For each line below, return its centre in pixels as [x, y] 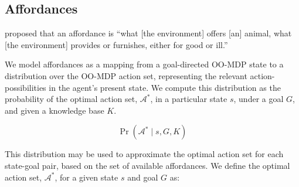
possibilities [26, 87]
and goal [143, 177]
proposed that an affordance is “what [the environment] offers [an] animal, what [148, 33]
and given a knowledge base [55, 110]
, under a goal [259, 99]
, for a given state [86, 177]
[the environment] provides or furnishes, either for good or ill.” [116, 44]
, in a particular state [189, 99]
